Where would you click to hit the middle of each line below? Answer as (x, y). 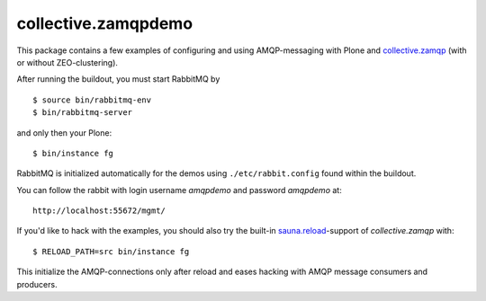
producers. (37, 284)
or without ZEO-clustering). (67, 62)
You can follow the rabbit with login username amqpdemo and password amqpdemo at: (179, 190)
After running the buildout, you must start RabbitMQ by (118, 79)
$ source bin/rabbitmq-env (92, 100)
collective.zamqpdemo (105, 23)
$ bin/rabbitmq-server (83, 113)
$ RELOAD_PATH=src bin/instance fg (111, 251)
